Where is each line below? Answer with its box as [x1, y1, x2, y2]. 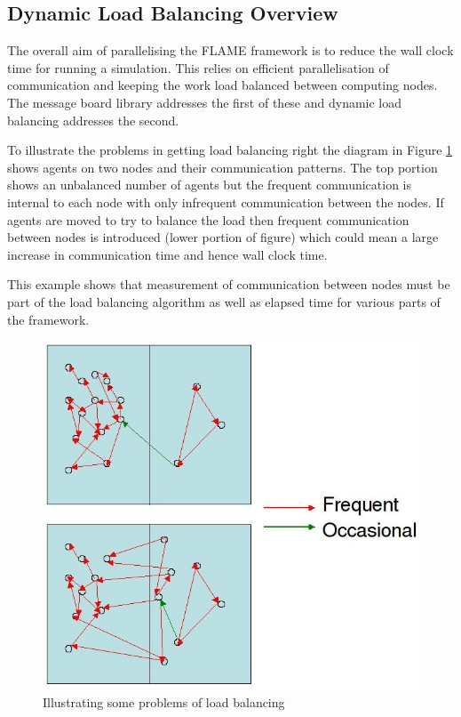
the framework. [7, 310, 90, 328]
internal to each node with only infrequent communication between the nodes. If [7, 192, 444, 211]
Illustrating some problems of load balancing [43, 693, 285, 712]
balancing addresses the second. [7, 110, 179, 129]
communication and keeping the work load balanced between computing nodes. [7, 76, 438, 94]
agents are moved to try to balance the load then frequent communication [7, 210, 409, 229]
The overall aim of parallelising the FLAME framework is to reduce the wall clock [7, 41, 454, 60]
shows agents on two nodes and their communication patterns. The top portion [7, 157, 438, 176]
